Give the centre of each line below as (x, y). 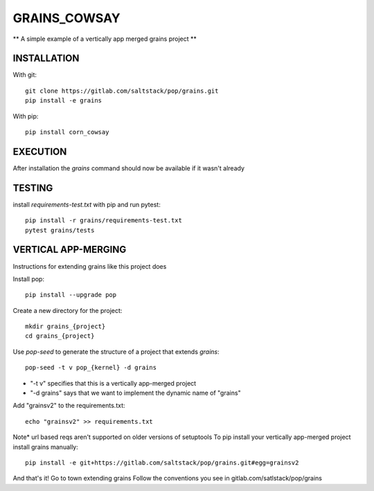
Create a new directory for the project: (68, 310)
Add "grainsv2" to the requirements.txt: (69, 406)
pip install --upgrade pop (71, 295)
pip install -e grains (64, 101)
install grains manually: (46, 447)
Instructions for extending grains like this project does (90, 266)
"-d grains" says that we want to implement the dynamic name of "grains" (136, 393)
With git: (25, 75)
